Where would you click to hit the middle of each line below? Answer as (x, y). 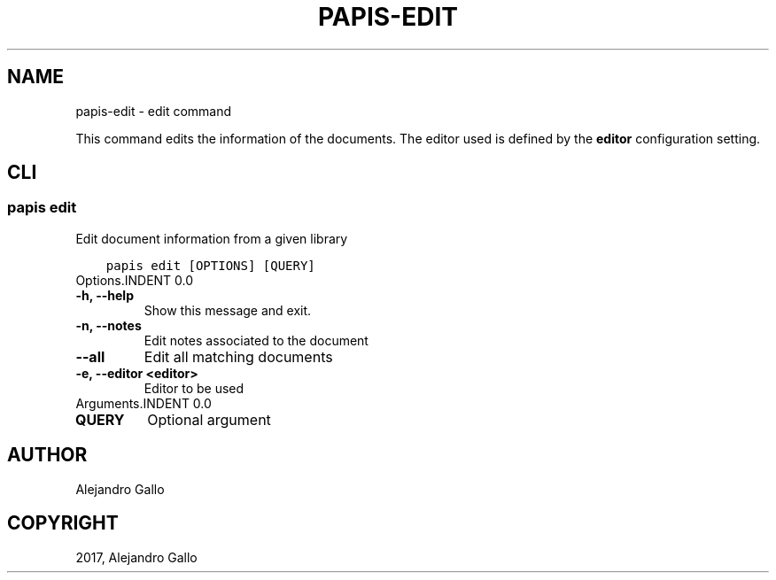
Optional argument (209, 419)
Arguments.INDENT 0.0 (144, 403)
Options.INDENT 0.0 (135, 280)
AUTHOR (47, 455)
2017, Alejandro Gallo (136, 557)
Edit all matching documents (238, 356)
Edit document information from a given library (212, 238)
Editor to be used (194, 388)
